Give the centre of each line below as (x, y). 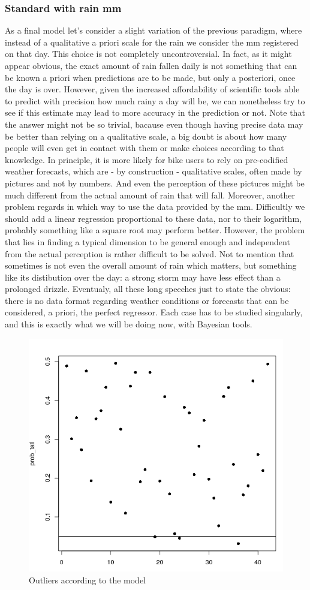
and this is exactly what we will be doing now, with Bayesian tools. (129, 324)
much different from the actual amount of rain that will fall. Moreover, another (150, 195)
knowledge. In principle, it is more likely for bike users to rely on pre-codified (147, 159)
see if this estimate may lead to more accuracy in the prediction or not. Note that (155, 112)
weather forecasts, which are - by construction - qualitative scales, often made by (154, 171)
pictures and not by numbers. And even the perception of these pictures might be (155, 183)
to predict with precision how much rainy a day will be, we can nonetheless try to (155, 100)
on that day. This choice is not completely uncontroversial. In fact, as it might (148, 54)
